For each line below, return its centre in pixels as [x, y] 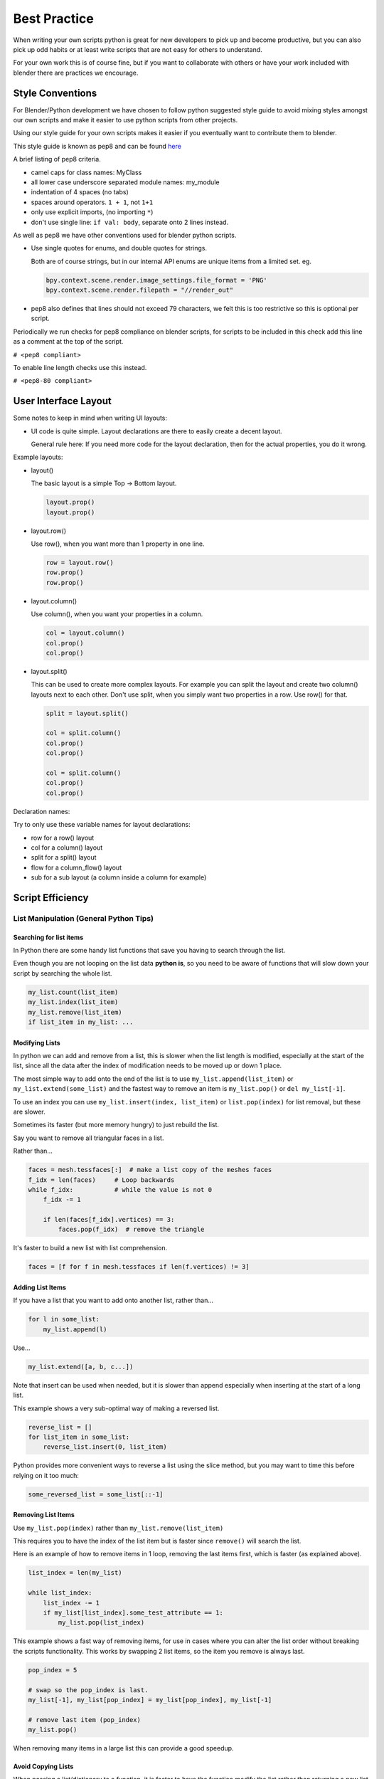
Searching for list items [48, 937]
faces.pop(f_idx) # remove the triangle [131, 1230]
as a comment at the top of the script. [68, 342]
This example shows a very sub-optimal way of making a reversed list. [116, 1408]
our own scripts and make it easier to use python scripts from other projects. [126, 120]
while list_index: [60, 1593]
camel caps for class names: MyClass [86, 172]
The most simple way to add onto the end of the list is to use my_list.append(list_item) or [153, 1079]
